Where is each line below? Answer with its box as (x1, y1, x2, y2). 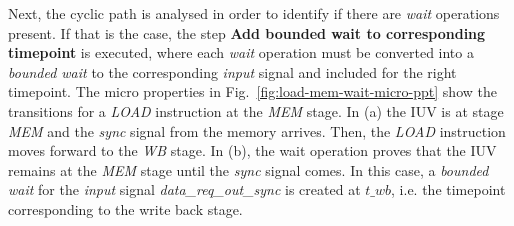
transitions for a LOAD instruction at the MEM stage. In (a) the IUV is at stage (8, 100, 504, 121)
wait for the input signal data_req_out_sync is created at (8, 179, 361, 200)
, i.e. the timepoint (391, 179, 506, 200)
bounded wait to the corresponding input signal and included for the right (8, 61, 457, 82)
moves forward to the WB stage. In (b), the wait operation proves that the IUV (8, 140, 497, 161)
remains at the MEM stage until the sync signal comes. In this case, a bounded (8, 159, 489, 180)
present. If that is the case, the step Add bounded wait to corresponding (8, 22, 486, 43)
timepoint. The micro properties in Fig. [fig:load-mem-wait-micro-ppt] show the (8, 81, 497, 102)
